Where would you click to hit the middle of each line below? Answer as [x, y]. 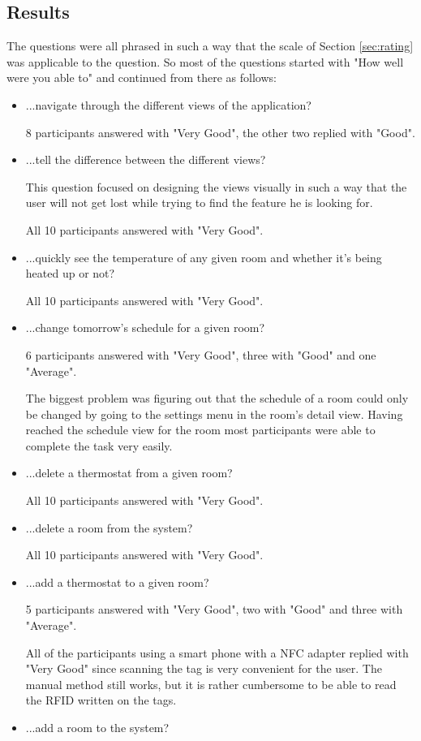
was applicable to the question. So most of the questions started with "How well [205, 61]
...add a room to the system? [97, 728]
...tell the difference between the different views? [146, 159]
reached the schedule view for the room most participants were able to [200, 430]
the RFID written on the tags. [101, 700]
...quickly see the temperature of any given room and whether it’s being [204, 257]
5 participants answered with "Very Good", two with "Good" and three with [214, 609]
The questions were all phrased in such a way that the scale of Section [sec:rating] [210, 46]
